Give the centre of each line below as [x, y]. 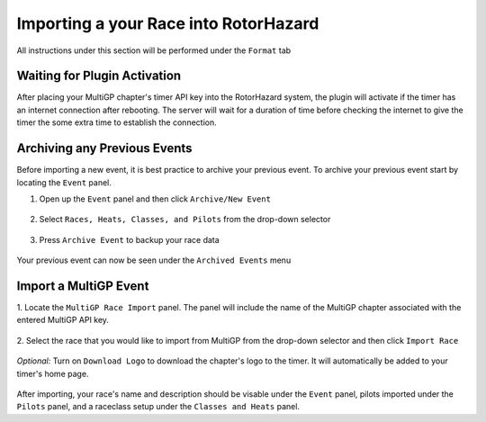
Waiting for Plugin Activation [99, 76]
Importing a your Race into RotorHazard [168, 23]
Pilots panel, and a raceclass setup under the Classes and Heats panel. [158, 407]
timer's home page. [53, 373]
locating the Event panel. [64, 182]
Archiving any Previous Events [104, 148]
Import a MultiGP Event [83, 286]
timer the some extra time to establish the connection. [117, 122]
